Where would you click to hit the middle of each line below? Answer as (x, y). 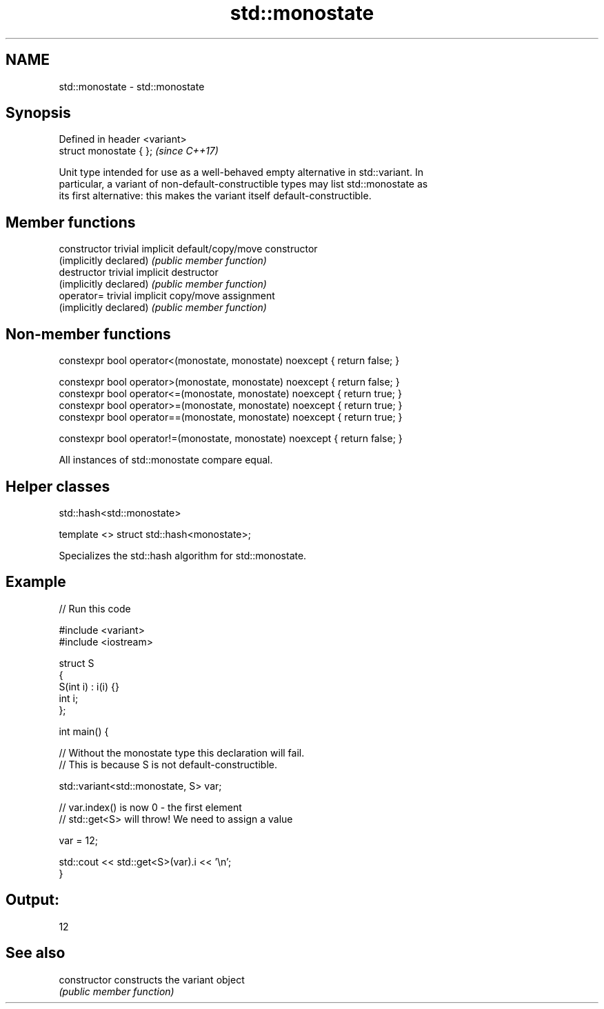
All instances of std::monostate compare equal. (166, 460)
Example (36, 582)
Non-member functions (88, 334)
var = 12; (78, 840)
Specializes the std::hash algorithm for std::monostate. (183, 555)
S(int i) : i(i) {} (89, 686)
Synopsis (38, 113)
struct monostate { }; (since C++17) (139, 151)
